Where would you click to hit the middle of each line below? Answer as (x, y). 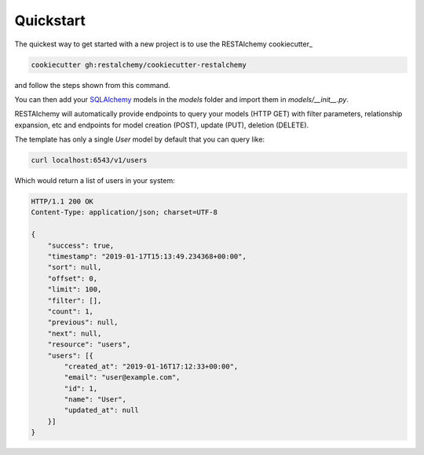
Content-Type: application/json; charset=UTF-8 (124, 213)
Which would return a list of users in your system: (95, 181)
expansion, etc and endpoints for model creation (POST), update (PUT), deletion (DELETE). (162, 125)
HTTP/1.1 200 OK (62, 202)
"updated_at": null (101, 410)
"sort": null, (75, 268)
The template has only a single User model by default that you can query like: (140, 139)
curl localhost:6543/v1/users (89, 160)
